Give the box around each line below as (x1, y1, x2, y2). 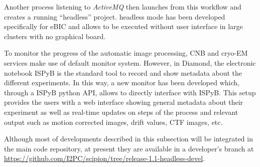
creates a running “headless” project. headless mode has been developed (4, 11, 225, 22)
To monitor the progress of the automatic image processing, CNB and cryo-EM (4, 48, 248, 58)
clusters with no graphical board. (4, 31, 106, 41)
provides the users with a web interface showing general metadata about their (4, 97, 243, 107)
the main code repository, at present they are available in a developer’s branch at (4, 143, 254, 153)
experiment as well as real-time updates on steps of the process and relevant (4, 106, 238, 117)
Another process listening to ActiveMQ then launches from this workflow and (4, 2, 241, 12)
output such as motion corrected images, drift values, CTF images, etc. (4, 116, 223, 127)
